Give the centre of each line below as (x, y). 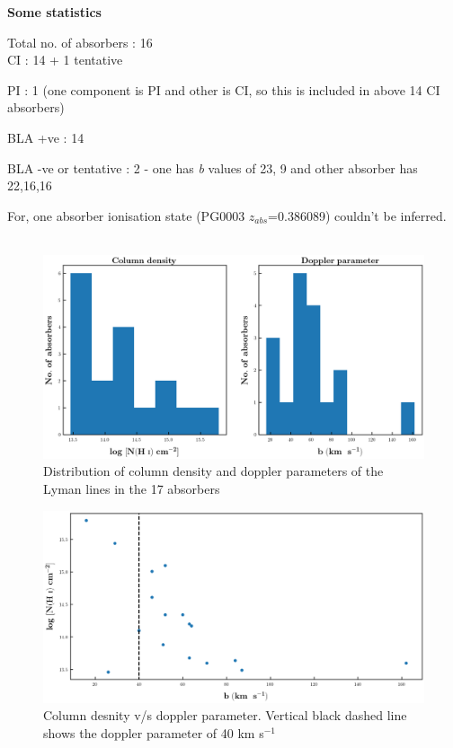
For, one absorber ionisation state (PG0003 (126, 215)
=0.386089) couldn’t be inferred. (357, 215)
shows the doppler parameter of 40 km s (154, 732)
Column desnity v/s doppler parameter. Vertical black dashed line (225, 715)
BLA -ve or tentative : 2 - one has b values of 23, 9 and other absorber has (213, 167)
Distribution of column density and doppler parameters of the (213, 471)
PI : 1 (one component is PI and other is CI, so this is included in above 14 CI (224, 89)
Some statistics (54, 12)
